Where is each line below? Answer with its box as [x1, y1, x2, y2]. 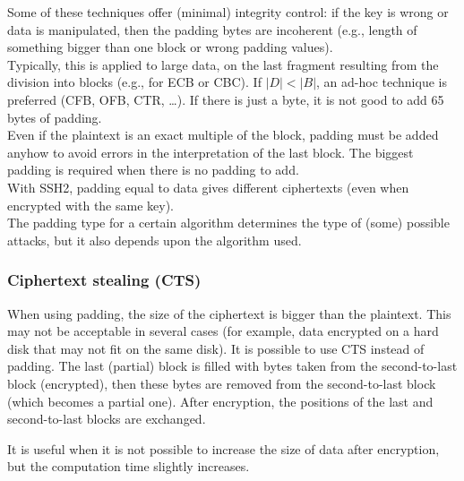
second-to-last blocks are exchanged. [7, 409, 206, 428]
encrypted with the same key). [7, 195, 174, 214]
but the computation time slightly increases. [7, 457, 250, 476]
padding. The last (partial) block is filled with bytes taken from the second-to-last [7, 356, 458, 375]
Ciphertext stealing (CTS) [7, 269, 202, 291]
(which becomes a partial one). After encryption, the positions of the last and [7, 391, 434, 410]
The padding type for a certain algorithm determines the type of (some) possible [7, 213, 450, 232]
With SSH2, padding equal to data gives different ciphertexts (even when [7, 177, 409, 196]
